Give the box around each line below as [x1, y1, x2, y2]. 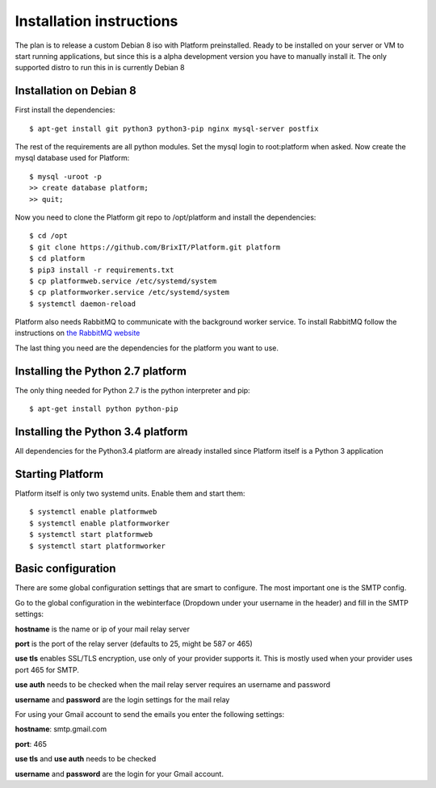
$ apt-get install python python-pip [29, 404, 179, 413]
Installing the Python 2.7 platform [15, 364, 187, 378]
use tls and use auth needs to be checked [15, 754, 157, 764]
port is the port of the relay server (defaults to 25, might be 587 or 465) [15, 639, 254, 649]
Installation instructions [15, 12, 178, 30]
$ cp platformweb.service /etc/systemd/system [29, 276, 217, 286]
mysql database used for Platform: [15, 153, 130, 163]
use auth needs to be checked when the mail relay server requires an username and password [15, 680, 331, 689]
